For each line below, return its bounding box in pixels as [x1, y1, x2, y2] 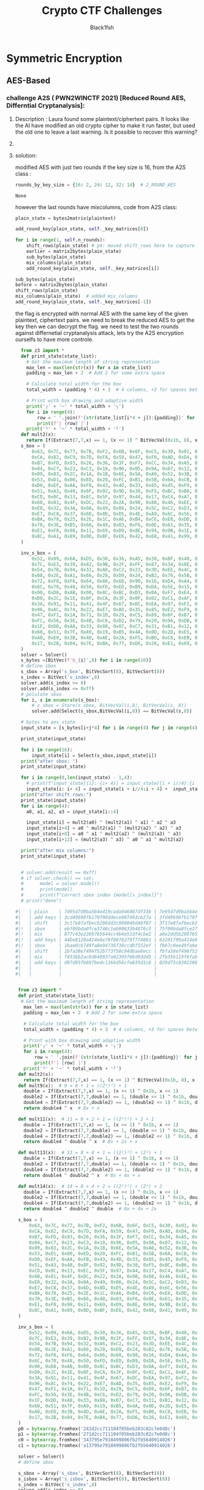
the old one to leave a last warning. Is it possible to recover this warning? [15, 128, 198, 136]
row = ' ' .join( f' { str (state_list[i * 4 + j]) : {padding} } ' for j [34, 1054, 198, 1061]
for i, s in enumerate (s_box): [21, 697, 100, 703]
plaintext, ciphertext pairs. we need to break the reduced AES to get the [15, 316, 195, 323]
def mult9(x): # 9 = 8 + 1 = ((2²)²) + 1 [18, 1083, 127, 1089]
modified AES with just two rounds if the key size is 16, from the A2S [15, 164, 186, 171]
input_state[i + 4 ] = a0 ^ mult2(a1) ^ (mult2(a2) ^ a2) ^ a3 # [26, 825, 200, 832]
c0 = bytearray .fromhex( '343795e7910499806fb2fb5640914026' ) [18, 1437, 176, 1443]
